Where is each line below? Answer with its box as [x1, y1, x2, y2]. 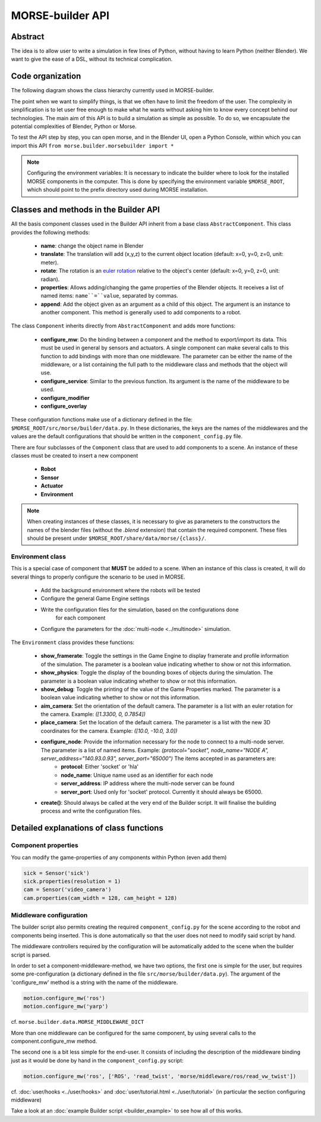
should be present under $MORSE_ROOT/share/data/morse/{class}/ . [27, 535, 206, 542]
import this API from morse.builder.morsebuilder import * [11, 142, 174, 149]
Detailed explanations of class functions [11, 823, 163, 833]
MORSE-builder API [11, 9, 110, 22]
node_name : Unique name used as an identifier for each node [61, 771, 213, 779]
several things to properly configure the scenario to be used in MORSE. [11, 573, 185, 580]
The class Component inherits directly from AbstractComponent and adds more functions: [11, 322, 236, 330]
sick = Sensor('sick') [23, 870, 90, 876]
